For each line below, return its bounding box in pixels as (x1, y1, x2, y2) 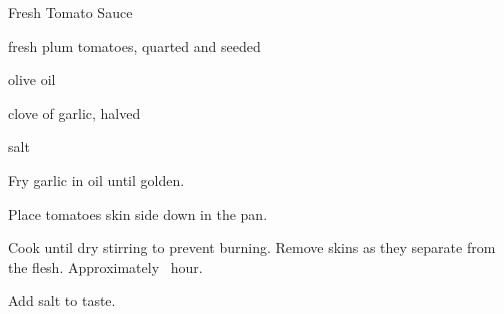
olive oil (8, 69, 56, 90)
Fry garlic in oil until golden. (8, 169, 185, 190)
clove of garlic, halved (8, 102, 141, 123)
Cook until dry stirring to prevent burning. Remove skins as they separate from (8, 237, 496, 258)
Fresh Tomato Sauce (8, 2, 133, 22)
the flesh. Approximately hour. (8, 256, 203, 277)
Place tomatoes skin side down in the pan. (8, 203, 268, 224)
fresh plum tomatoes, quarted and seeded (8, 35, 261, 56)
